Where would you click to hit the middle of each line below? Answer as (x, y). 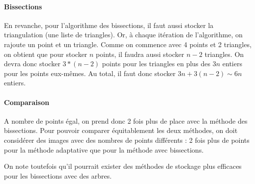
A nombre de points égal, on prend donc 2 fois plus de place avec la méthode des (126, 120)
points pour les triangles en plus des (156, 64)
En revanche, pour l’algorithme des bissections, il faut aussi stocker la (109, 25)
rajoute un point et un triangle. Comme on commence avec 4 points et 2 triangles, (128, 44)
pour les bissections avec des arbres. (58, 175)
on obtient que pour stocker (46, 54)
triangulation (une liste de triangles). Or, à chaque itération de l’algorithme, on (123, 35)
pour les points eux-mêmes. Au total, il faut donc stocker (90, 73)
